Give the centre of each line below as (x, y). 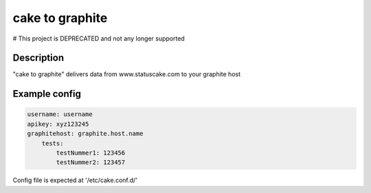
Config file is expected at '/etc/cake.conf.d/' (75, 180)
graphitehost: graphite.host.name (85, 134)
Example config (47, 94)
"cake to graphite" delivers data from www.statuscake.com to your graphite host (127, 74)
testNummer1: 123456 (91, 153)
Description (38, 58)
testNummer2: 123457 (91, 162)
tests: (53, 143)
